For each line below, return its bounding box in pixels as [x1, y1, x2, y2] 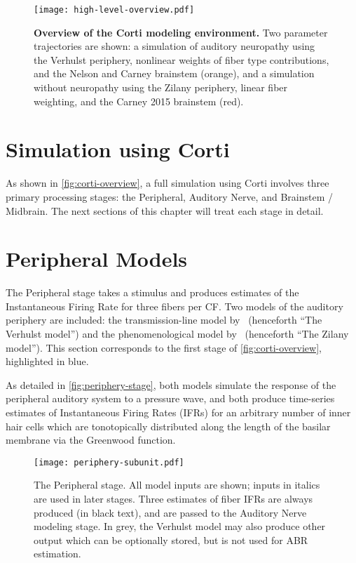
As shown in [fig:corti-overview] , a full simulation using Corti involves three [6, 175, 329, 190]
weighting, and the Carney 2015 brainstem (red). [34, 93, 244, 108]
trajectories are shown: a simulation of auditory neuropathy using [34, 39, 315, 53]
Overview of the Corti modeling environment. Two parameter [34, 25, 328, 39]
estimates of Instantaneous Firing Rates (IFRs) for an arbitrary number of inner [6, 405, 351, 419]
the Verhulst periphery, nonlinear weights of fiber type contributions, [34, 52, 329, 67]
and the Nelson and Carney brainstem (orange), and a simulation [34, 66, 315, 81]
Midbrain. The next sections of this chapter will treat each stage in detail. [6, 203, 324, 218]
